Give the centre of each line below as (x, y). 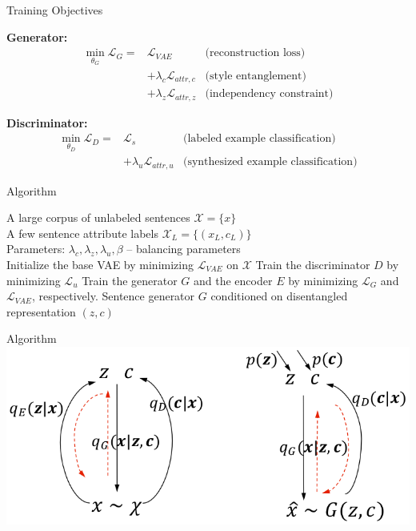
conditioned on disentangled (279, 296)
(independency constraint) (269, 94)
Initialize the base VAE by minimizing (100, 264)
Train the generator (130, 280)
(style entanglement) (256, 76)
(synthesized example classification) (270, 162)
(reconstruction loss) (255, 53)
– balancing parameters (184, 249)
